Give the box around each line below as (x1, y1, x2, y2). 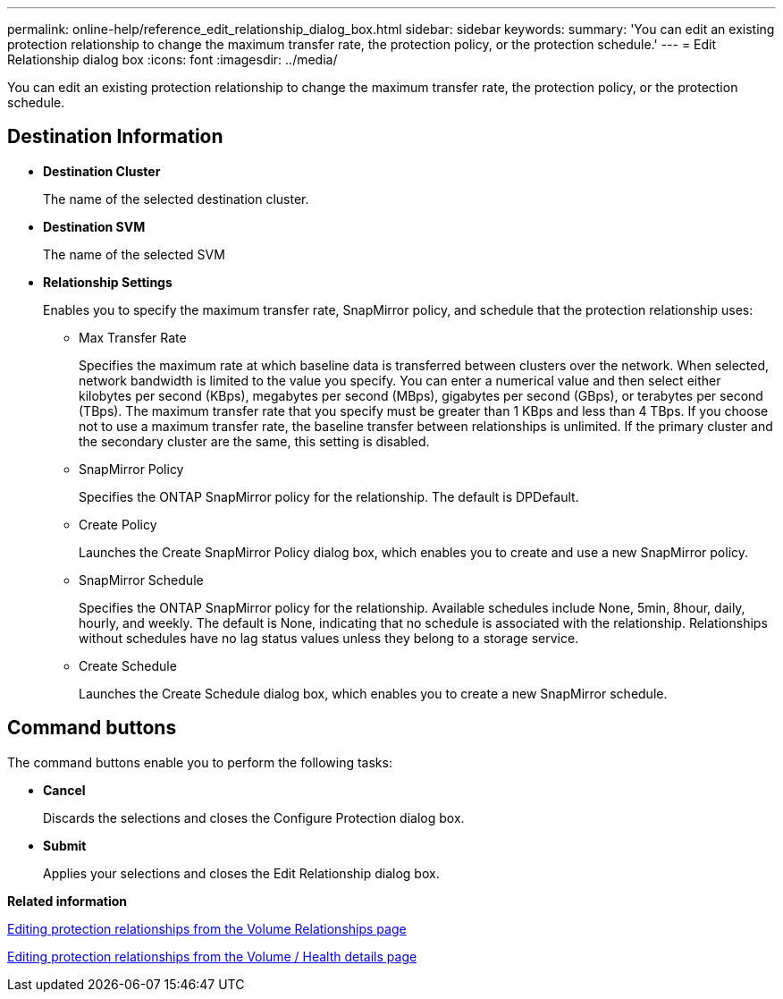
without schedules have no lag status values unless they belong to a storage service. (79, 630, 579, 646)
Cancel (43, 782, 86, 798)
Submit (43, 837, 87, 853)
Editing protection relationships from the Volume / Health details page (7, 948, 417, 964)
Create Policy (79, 516, 157, 532)
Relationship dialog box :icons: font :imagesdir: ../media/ (7, 52, 338, 67)
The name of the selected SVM (43, 246, 225, 262)
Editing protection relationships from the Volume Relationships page (7, 920, 407, 936)
